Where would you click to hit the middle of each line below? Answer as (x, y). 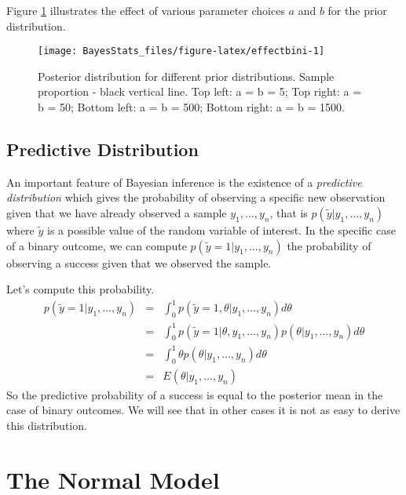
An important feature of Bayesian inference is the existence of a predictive (184, 182)
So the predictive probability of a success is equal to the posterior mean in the (195, 394)
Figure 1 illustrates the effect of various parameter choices (146, 10)
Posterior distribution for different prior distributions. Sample (186, 76)
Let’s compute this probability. (80, 289)
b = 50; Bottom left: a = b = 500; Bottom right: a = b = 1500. (191, 107)
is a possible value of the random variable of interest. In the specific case (221, 230)
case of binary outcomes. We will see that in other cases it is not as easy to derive (203, 410)
